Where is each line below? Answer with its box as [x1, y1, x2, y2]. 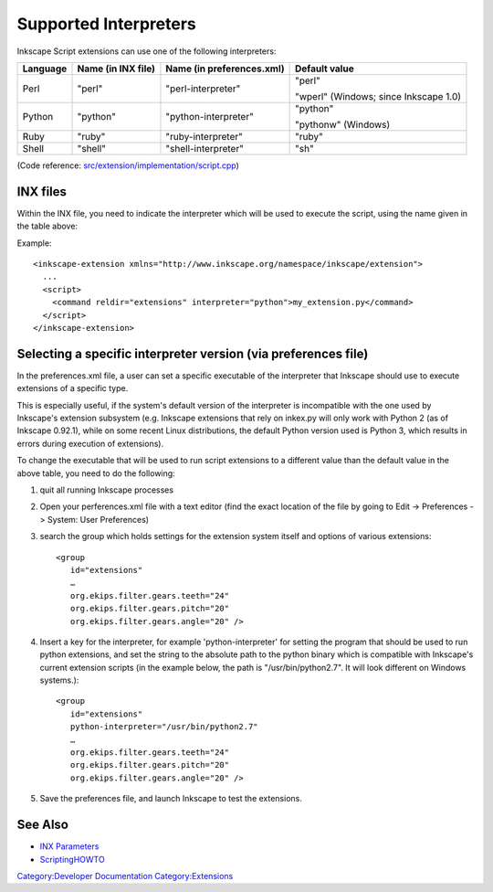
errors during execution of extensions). [16, 438, 164, 449]
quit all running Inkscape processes [39, 484, 173, 495]
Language [22, 62, 68, 75]
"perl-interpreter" [165, 82, 241, 95]
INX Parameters [39, 841, 100, 852]
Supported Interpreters [16, 14, 196, 34]
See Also [16, 817, 68, 833]
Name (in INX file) [77, 62, 155, 75]
